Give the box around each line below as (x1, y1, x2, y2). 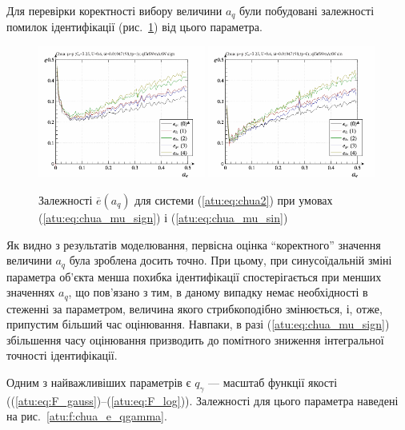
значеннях (6, 284, 55, 301)
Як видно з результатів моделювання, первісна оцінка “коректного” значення (6, 236, 381, 253)
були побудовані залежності (239, 2, 375, 18)
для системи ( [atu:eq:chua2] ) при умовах (134, 192, 333, 209)
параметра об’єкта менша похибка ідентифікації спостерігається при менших (6, 268, 382, 285)
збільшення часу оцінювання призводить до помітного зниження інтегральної (6, 331, 384, 348)
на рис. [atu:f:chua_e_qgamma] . (6, 408, 167, 424)
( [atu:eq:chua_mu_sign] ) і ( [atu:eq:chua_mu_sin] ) (38, 209, 288, 226)
